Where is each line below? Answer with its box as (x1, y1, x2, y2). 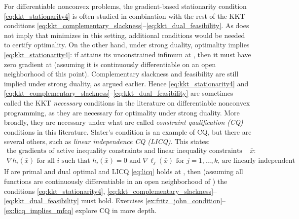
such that (62, 157, 90, 164)
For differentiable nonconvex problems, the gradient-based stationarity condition (4, 1, 247, 11)
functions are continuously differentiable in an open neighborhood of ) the (4, 176, 227, 186)
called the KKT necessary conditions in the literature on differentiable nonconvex (4, 97, 250, 108)
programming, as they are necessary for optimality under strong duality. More (4, 107, 240, 117)
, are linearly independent (218, 157, 295, 164)
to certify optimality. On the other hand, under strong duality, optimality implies (4, 39, 250, 50)
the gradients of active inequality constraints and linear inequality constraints (6, 147, 242, 154)
